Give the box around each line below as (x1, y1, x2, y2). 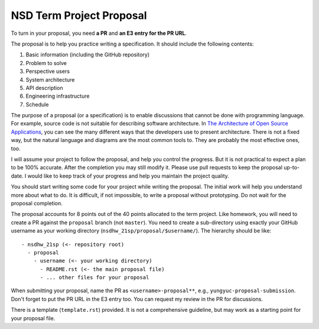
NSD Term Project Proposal (11, 9, 147, 22)
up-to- (284, 164, 300, 171)
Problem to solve (25, 59, 67, 66)
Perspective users (25, 68, 70, 75)
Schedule (25, 101, 49, 108)
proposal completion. (11, 199, 63, 207)
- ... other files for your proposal (40, 274, 149, 281)
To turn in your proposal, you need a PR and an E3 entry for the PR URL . (11, 30, 187, 37)
